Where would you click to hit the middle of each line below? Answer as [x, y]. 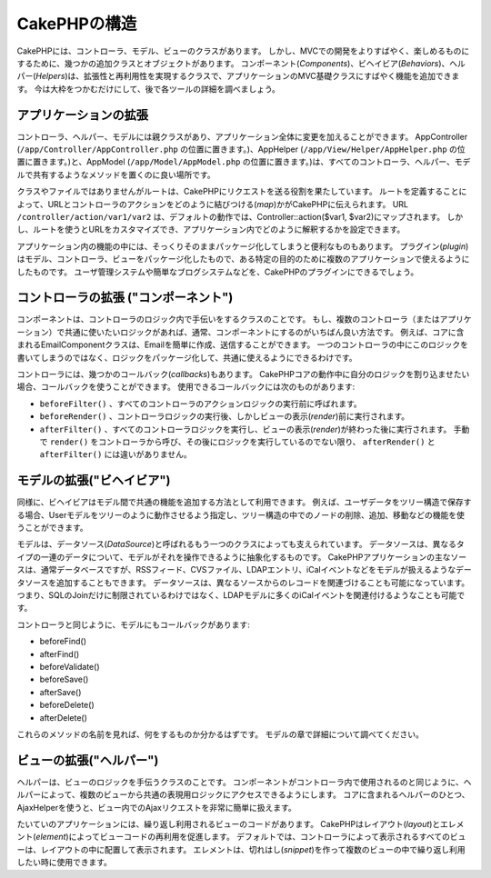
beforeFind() [63, 642]
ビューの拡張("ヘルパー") [88, 760]
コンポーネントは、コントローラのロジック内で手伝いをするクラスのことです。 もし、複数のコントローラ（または [228, 319]
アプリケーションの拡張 [83, 115]
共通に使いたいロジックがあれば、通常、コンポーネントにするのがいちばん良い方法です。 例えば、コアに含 [264, 332]
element [51, 837]
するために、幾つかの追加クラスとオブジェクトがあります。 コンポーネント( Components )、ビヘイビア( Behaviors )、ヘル [241, 63]
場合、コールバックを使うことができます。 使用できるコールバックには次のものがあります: [186, 387]
